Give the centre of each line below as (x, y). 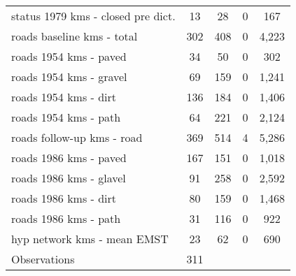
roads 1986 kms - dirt (64, 198)
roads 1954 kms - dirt (64, 97)
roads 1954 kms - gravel (69, 77)
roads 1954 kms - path (66, 117)
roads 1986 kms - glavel (69, 178)
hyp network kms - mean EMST (90, 239)
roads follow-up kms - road (77, 137)
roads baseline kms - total (75, 36)
